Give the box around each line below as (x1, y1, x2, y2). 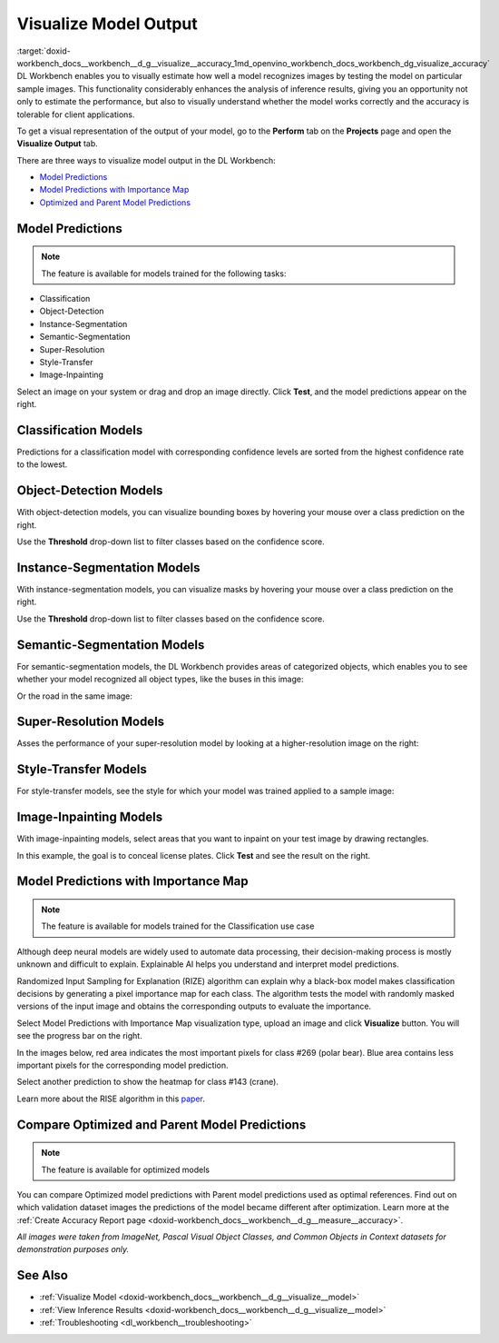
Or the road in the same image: (16, 691, 133, 701)
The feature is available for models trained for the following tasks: (41, 268, 287, 279)
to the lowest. (16, 459, 68, 470)
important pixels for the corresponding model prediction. (16, 1059, 229, 1070)
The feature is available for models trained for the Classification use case (41, 920, 315, 931)
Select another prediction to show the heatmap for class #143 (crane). (16, 1077, 279, 1088)
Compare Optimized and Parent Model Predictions (16, 1117, 307, 1132)
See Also (16, 1268, 68, 1283)
